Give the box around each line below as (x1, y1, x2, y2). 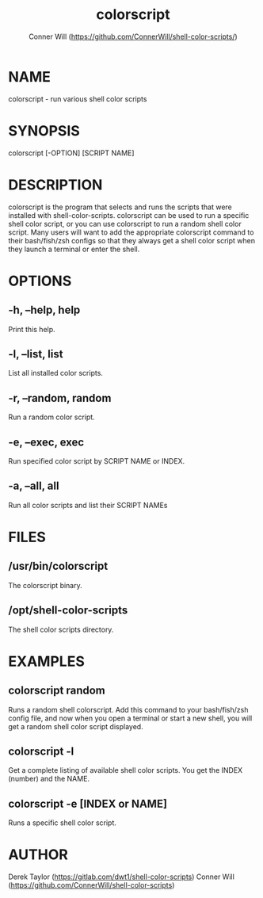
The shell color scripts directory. (8, 625, 114, 634)
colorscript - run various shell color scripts (8, 94, 147, 104)
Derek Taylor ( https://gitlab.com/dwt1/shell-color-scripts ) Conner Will (8, 872, 235, 881)
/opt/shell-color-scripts (8, 604, 128, 617)
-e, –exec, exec (8, 435, 85, 449)
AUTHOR (8, 846, 69, 864)
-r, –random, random (8, 391, 112, 405)
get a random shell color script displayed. (8, 721, 144, 731)
